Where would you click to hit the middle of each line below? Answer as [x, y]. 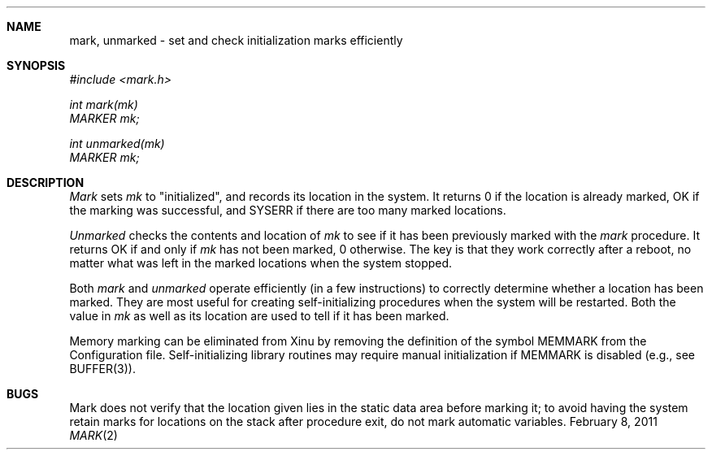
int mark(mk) [104, 104]
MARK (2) [93, 435]
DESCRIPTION [46, 182]
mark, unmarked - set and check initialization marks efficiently [236, 40]
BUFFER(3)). [102, 369]
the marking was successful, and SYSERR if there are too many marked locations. [288, 210]
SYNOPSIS [36, 65]
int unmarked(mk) [117, 143]
